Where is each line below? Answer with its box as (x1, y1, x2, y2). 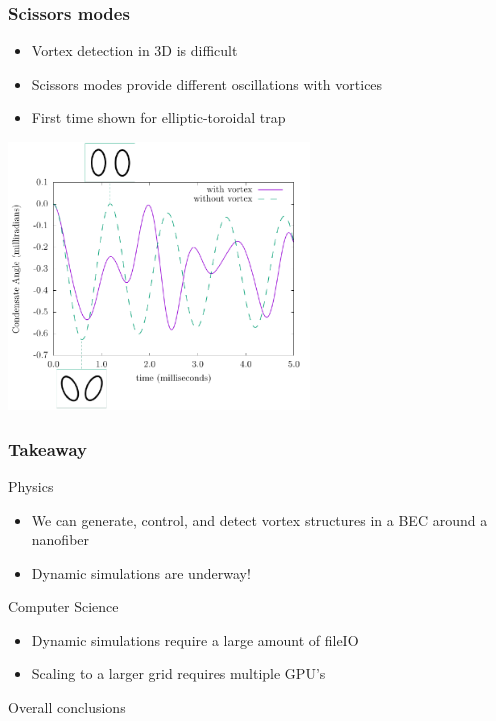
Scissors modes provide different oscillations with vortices (31, 73, 383, 94)
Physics (8, 475, 54, 496)
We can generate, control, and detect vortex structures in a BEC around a (31, 509, 488, 530)
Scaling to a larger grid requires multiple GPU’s (31, 663, 326, 684)
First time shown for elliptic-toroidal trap (31, 107, 286, 128)
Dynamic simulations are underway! (31, 562, 251, 583)
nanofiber (31, 529, 90, 550)
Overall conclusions (8, 697, 126, 718)
